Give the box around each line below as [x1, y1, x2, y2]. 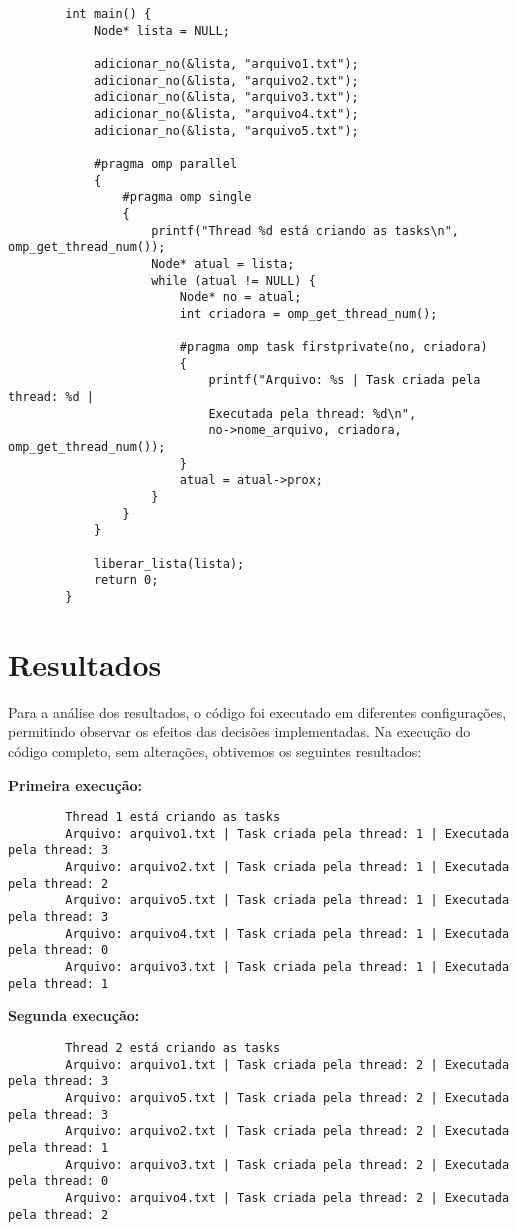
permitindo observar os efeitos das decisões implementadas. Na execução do [8, 721, 471, 742]
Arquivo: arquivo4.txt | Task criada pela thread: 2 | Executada [65, 1190, 510, 1205]
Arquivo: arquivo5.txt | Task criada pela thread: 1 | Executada [65, 893, 510, 908]
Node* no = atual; [179, 290, 302, 305]
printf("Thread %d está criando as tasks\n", [151, 223, 460, 238]
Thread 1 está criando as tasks [65, 810, 281, 825]
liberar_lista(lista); [93, 556, 245, 571]
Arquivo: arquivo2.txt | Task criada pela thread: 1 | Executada [65, 860, 510, 875]
